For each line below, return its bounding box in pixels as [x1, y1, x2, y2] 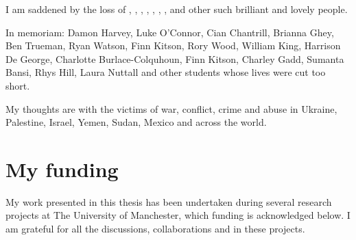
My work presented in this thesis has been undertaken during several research [5, 194, 332, 209]
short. [5, 78, 30, 92]
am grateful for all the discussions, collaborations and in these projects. [5, 222, 305, 236]
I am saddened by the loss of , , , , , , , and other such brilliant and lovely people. [5, 2, 348, 16]
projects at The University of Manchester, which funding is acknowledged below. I [5, 208, 351, 222]
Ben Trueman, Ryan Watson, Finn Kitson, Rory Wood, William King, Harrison [5, 38, 341, 53]
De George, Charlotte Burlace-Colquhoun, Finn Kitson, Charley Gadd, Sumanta [5, 51, 344, 66]
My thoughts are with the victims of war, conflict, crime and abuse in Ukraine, [5, 101, 337, 116]
